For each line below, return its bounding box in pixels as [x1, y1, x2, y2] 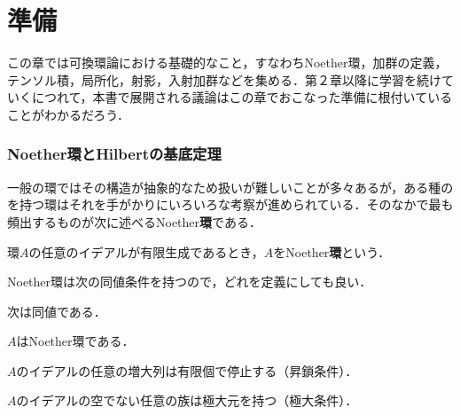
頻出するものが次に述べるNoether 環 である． [7, 212, 261, 231]
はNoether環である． [16, 332, 135, 350]
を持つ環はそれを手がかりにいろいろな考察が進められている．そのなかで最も [7, 195, 454, 214]
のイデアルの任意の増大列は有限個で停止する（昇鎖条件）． [16, 361, 358, 380]
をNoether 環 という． [273, 242, 391, 261]
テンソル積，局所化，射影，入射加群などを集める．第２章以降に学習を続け [7, 70, 441, 89]
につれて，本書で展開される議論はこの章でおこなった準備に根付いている [31, 88, 453, 106]
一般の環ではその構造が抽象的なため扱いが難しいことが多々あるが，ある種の [7, 177, 454, 196]
